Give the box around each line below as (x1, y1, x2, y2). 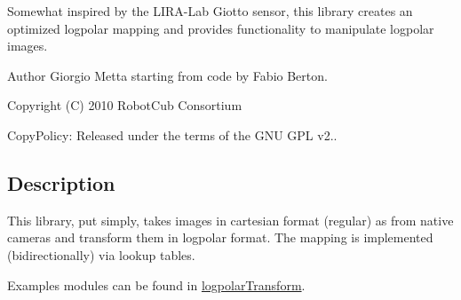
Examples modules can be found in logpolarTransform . (7, 275, 306, 294)
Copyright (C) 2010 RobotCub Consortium (7, 96, 242, 114)
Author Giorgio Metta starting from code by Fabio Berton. (7, 66, 328, 84)
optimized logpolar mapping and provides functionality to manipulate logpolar (7, 19, 434, 37)
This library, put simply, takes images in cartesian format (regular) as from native (7, 210, 454, 229)
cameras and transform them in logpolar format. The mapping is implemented (7, 228, 433, 247)
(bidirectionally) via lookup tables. (7, 245, 195, 264)
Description (7, 169, 115, 196)
